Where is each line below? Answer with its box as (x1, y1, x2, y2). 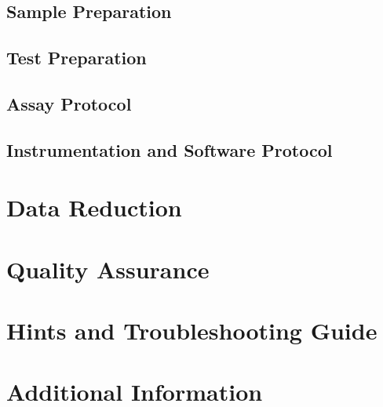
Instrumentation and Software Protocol (6, 137, 333, 162)
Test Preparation (6, 45, 147, 70)
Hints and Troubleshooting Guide (6, 314, 378, 347)
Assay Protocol (6, 91, 132, 115)
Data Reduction (6, 191, 182, 223)
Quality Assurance (6, 253, 210, 285)
